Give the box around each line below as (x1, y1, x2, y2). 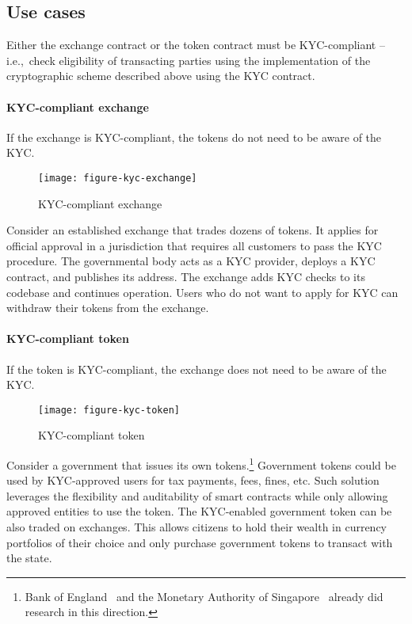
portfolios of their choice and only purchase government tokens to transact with (6, 534, 393, 550)
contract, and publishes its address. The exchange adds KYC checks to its (6, 268, 365, 284)
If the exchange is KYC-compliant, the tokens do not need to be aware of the (6, 128, 382, 145)
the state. (6, 550, 52, 566)
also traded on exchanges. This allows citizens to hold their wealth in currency (6, 519, 387, 535)
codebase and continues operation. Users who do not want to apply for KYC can (6, 283, 399, 300)
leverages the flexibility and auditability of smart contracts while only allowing (6, 487, 388, 504)
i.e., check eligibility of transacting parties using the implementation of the (6, 51, 371, 68)
